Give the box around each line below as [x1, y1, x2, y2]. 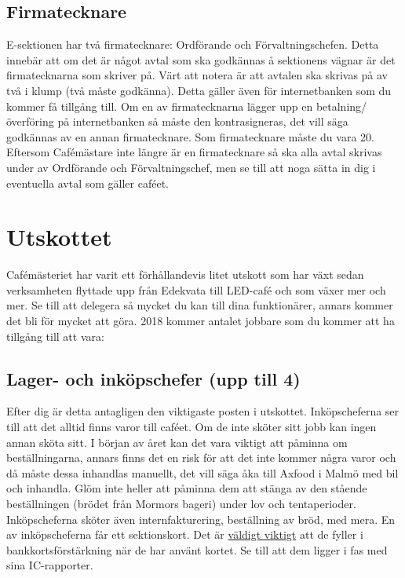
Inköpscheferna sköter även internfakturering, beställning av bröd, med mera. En [6, 510, 396, 527]
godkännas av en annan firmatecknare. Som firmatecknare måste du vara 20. [6, 128, 374, 144]
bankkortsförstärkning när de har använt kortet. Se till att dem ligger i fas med [6, 541, 388, 558]
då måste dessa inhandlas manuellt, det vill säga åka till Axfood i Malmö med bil [6, 464, 399, 481]
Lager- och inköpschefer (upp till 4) [6, 366, 301, 390]
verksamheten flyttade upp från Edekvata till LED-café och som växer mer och [6, 281, 386, 298]
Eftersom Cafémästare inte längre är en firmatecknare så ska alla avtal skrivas [6, 144, 382, 160]
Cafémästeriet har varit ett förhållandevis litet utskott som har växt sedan [6, 266, 364, 283]
